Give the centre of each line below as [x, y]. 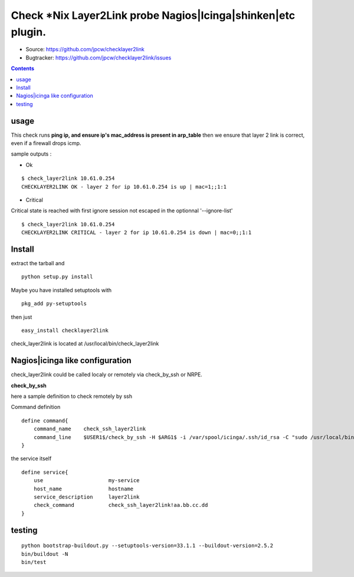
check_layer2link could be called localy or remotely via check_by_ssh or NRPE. [107, 375]
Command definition [36, 407]
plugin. [29, 32]
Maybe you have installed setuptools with [61, 290]
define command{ [45, 421]
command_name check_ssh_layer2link [90, 429]
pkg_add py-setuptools [54, 304]
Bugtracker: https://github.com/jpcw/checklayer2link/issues [99, 57]
